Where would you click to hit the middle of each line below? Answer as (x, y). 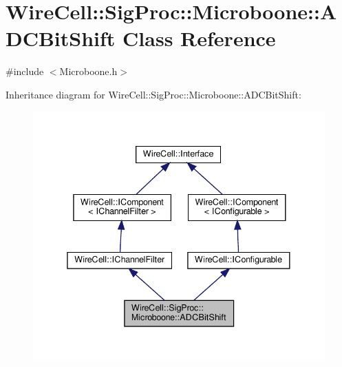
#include (25, 71)
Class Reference (199, 38)
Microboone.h (88, 71)
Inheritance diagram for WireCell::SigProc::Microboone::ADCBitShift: (153, 94)
